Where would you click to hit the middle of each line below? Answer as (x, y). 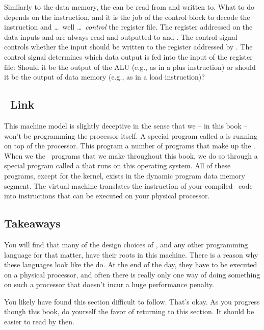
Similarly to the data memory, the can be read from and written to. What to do (129, 7)
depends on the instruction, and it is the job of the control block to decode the (127, 17)
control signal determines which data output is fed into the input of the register (128, 56)
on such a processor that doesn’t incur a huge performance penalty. (109, 284)
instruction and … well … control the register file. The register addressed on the (128, 27)
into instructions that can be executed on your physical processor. (107, 196)
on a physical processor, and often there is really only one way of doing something (132, 274)
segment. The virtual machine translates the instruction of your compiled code (128, 185)
